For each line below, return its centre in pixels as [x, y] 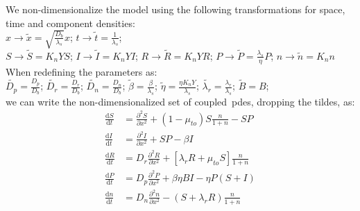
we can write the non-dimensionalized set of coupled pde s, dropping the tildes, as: [180, 101]
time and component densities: [70, 23]
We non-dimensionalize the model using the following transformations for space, [175, 9]
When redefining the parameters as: [82, 71]
